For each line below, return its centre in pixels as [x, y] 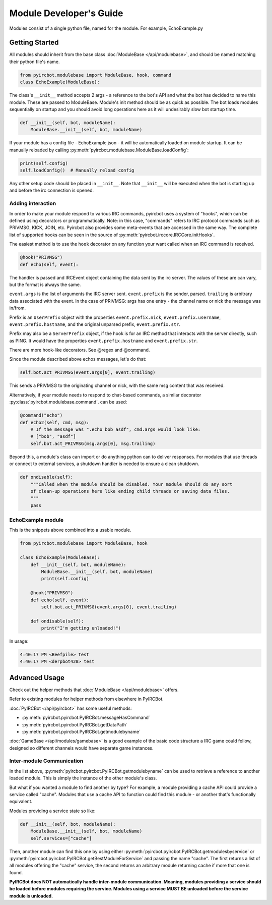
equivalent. [21, 802]
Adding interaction [33, 203]
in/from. [18, 308]
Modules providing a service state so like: [52, 811]
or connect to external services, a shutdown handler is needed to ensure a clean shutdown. [104, 464]
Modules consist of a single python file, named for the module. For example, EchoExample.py [106, 28]
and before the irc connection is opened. [52, 190]
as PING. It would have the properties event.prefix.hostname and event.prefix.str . [104, 341]
